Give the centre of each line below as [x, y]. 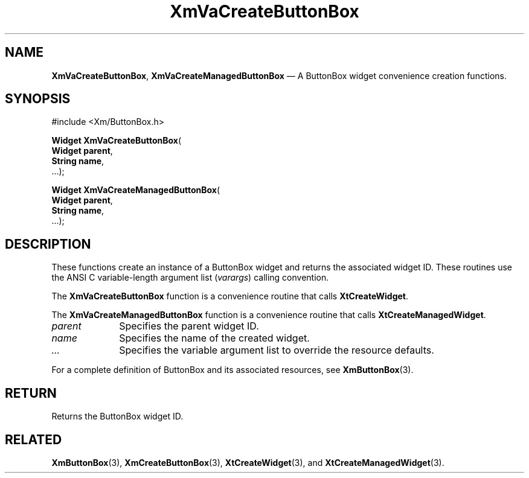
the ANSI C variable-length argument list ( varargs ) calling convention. [190, 278]
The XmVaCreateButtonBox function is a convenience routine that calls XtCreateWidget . [230, 296]
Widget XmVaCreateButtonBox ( [117, 141]
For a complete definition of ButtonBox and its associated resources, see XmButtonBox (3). [232, 370]
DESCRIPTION [48, 244]
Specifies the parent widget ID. [189, 326]
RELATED [34, 439]
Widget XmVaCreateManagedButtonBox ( [136, 190]
